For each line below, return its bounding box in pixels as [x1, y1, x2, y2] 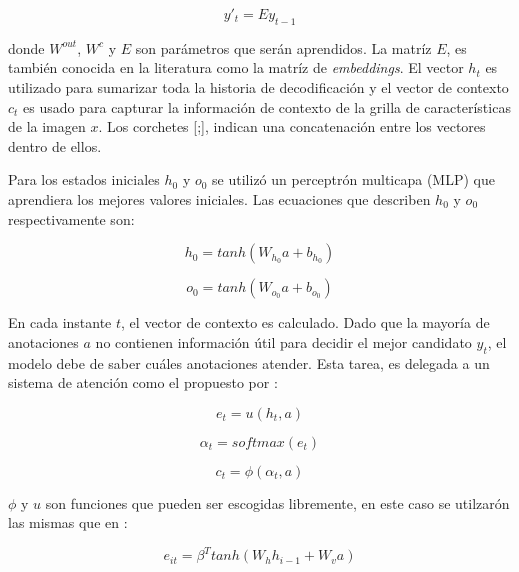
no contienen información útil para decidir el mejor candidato [95, 331, 472, 352]
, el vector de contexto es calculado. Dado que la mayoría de [121, 312, 490, 333]
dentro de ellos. [8, 135, 102, 156]
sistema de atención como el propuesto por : [8, 372, 278, 393]
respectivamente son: [8, 208, 135, 229]
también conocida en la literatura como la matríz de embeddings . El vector [8, 57, 464, 78]
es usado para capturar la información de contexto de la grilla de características [23, 96, 511, 117]
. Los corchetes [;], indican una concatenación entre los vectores [98, 116, 486, 137]
